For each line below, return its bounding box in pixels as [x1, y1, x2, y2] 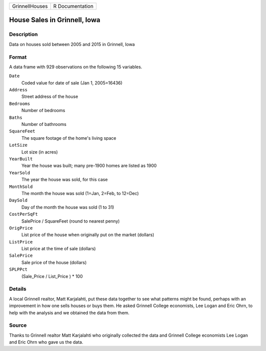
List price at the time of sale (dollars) [21, 246, 96, 252]
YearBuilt [9, 156, 33, 161]
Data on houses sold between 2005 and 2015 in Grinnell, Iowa [9, 41, 135, 47]
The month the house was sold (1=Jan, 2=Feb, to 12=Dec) [21, 190, 139, 196]
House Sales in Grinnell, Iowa [9, 16, 100, 24]
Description [9, 31, 38, 38]
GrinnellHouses [12, 3, 48, 9]
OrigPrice [9, 225, 33, 231]
